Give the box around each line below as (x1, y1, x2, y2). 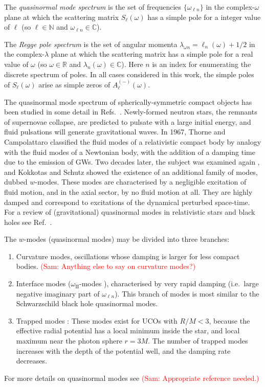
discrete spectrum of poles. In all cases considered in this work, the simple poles (4, 69, 254, 79)
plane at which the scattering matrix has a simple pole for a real (51, 49, 253, 59)
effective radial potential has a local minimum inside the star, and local (16, 325, 240, 336)
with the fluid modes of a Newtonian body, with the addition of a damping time (4, 146, 255, 157)
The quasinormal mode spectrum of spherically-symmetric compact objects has (4, 96, 252, 107)
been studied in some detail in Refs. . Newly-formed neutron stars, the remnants (4, 106, 257, 117)
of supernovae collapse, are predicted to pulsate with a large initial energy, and (4, 116, 251, 127)
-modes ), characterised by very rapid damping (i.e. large (79, 278, 259, 289)
